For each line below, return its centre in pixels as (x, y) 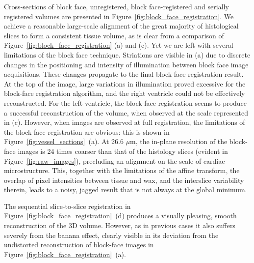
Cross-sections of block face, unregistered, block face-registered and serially (116, 6)
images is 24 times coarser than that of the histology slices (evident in (123, 151)
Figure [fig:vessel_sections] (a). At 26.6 (64, 141)
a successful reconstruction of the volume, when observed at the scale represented (126, 112)
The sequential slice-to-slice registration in (67, 206)
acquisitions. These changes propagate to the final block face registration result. (124, 74)
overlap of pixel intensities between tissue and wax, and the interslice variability (124, 180)
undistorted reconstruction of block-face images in (79, 245)
